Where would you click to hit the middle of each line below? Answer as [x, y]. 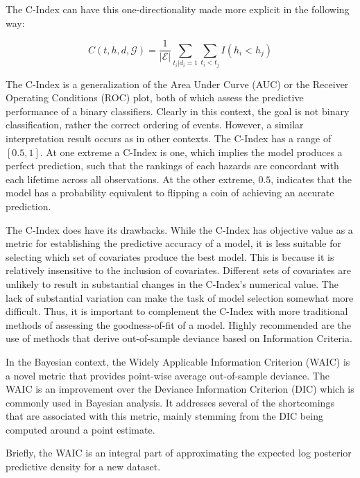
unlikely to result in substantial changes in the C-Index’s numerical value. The [172, 283]
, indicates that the [311, 179]
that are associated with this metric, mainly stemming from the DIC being [164, 416]
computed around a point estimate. [80, 429]
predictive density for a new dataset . [83, 467]
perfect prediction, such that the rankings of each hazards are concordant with [172, 165]
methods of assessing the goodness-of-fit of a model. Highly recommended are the [178, 324]
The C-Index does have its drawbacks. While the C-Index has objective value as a [179, 229]
